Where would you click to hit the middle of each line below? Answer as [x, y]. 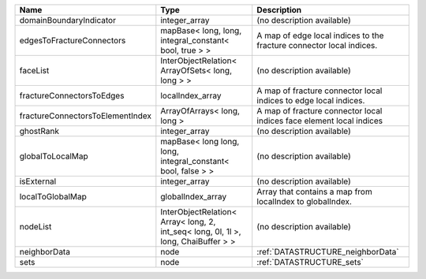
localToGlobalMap [53, 197]
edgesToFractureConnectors [73, 41]
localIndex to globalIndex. [305, 201]
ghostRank [39, 131]
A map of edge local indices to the [320, 35]
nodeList [35, 227]
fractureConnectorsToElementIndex [85, 116]
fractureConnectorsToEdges [72, 96]
